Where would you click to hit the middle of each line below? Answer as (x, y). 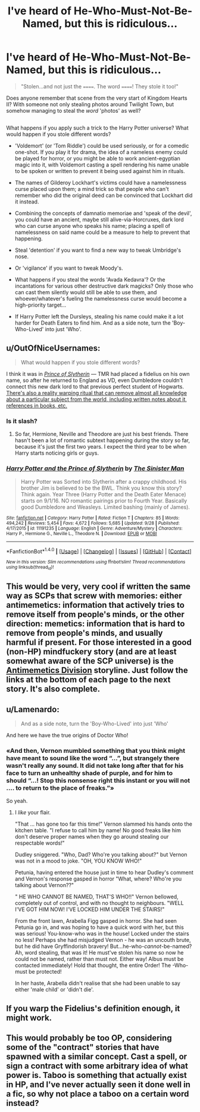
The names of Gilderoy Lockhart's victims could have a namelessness (101, 183)
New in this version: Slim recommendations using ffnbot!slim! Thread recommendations (96, 562)
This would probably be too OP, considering (89, 1038)
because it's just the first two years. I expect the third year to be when (101, 447)
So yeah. (17, 801)
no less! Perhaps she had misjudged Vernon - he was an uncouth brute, (103, 940)
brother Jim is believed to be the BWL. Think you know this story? (101, 488)
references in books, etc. (37, 406)
